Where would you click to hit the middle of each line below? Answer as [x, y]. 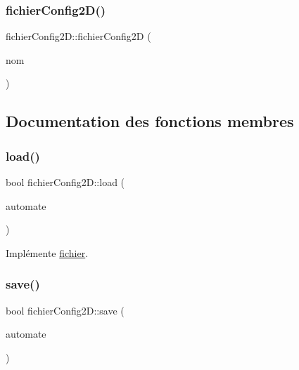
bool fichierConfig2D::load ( [65, 182]
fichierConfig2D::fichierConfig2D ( [78, 36]
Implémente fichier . [47, 252]
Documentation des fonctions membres [150, 121]
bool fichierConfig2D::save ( [65, 310]
